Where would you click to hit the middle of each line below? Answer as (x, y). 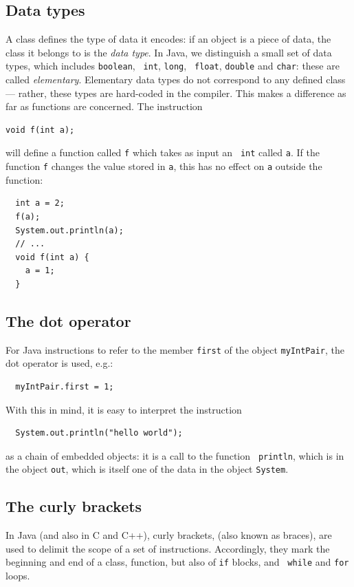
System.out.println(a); (69, 230)
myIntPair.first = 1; (65, 386)
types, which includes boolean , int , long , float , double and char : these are (173, 66)
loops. (18, 576)
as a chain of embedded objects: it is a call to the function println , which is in (175, 455)
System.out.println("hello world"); (99, 433)
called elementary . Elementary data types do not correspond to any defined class (176, 79)
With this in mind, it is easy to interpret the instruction (124, 409)
